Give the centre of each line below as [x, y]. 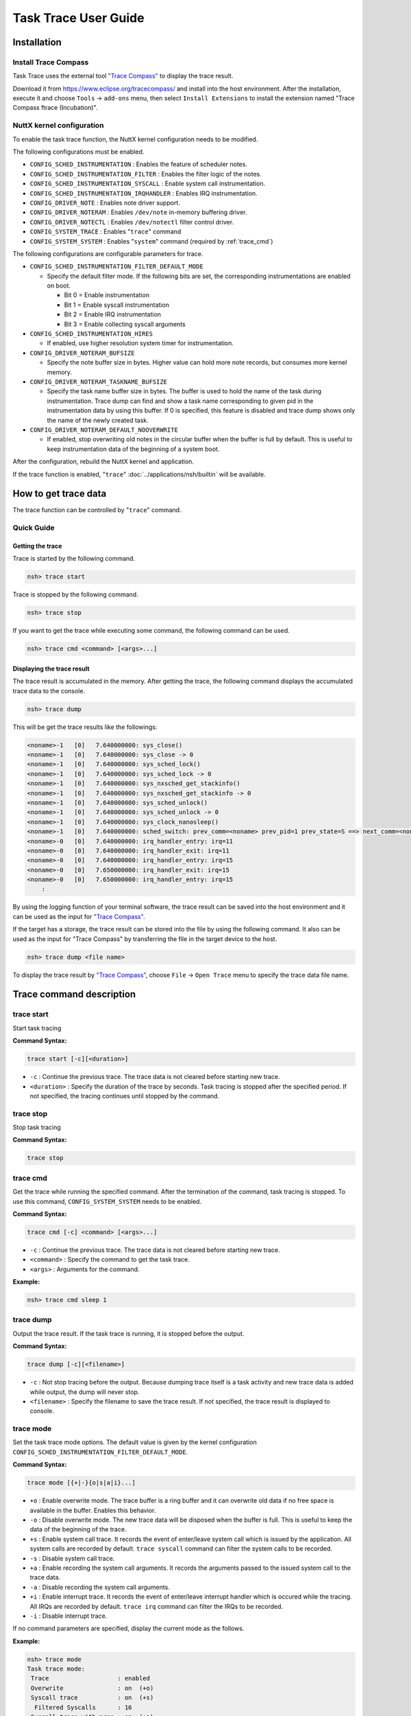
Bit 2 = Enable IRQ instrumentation [112, 314]
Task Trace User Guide [78, 18]
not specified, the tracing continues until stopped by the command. [125, 1095]
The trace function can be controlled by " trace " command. [97, 510]
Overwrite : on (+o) [92, 1688]
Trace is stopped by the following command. [75, 594]
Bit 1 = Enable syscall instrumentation [116, 305]
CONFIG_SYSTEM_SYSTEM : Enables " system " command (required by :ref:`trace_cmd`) [151, 241]
